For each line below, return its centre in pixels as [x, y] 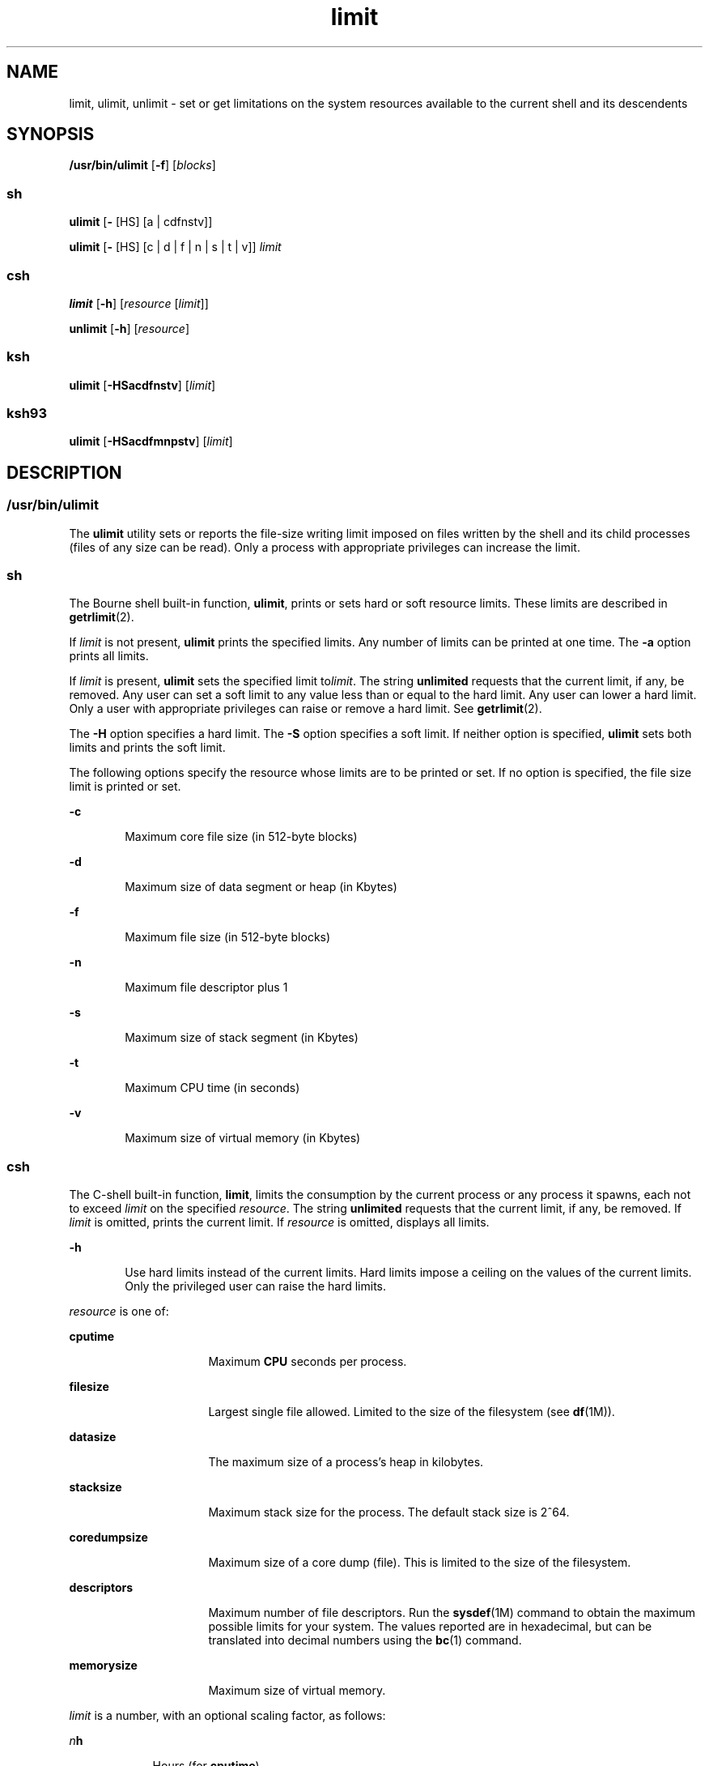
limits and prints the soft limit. [147, 748]
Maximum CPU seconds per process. [308, 1362]
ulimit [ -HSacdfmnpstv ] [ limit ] [151, 441]
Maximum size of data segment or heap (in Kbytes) [261, 887]
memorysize [103, 1666]
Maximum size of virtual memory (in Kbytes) [243, 1138]
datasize [93, 1437]
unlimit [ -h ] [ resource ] [129, 328]
